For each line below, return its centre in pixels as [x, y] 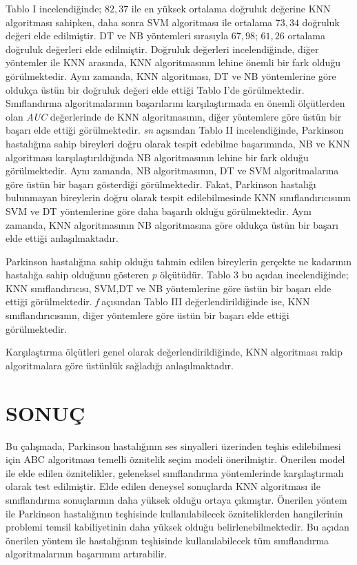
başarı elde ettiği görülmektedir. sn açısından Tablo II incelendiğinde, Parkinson [175, 130]
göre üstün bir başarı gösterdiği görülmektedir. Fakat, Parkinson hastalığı [161, 184]
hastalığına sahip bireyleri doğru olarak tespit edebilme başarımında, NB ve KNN [178, 143]
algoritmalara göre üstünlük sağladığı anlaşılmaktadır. [120, 365]
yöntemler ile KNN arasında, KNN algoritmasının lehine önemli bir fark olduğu [173, 62]
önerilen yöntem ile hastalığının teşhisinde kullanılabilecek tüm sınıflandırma [167, 540]
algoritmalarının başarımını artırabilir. [86, 554]
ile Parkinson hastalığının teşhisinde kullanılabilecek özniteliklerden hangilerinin [174, 513]
